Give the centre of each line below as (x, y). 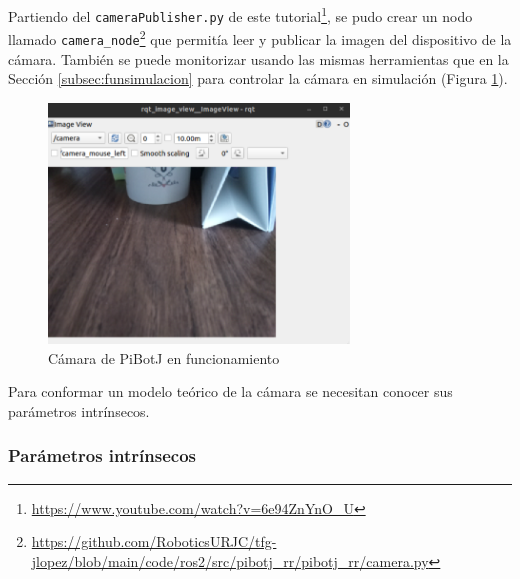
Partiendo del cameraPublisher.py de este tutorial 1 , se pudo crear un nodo (240, 14)
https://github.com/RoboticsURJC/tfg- (154, 541)
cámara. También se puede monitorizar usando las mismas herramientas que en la (258, 58)
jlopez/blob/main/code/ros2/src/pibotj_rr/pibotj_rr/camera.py (230, 560)
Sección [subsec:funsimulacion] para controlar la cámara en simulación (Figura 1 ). (258, 78)
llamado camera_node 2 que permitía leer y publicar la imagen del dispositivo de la (260, 37)
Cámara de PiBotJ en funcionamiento (164, 357)
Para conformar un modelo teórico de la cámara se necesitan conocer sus (230, 391)
